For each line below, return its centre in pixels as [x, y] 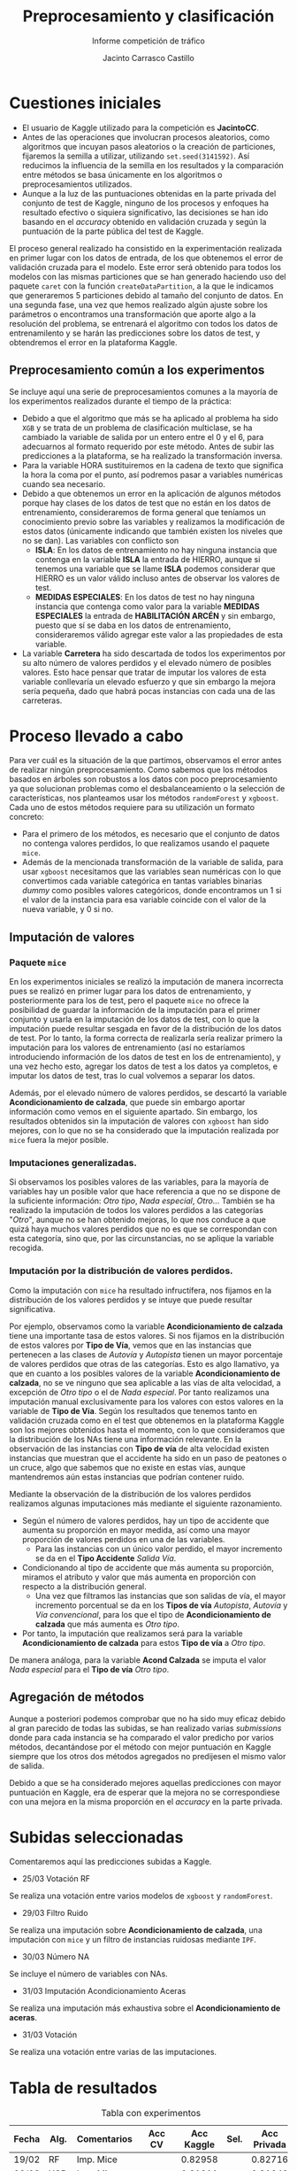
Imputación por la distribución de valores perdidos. [121, 1271]
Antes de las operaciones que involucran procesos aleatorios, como [146, 137]
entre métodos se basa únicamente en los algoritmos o [122, 174]
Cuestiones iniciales [85, 103]
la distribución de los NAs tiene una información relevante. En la [126, 1439]
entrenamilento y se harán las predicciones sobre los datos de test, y [135, 333]
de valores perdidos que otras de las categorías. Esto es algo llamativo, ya [145, 1364]
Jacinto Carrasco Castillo [148, 58]
